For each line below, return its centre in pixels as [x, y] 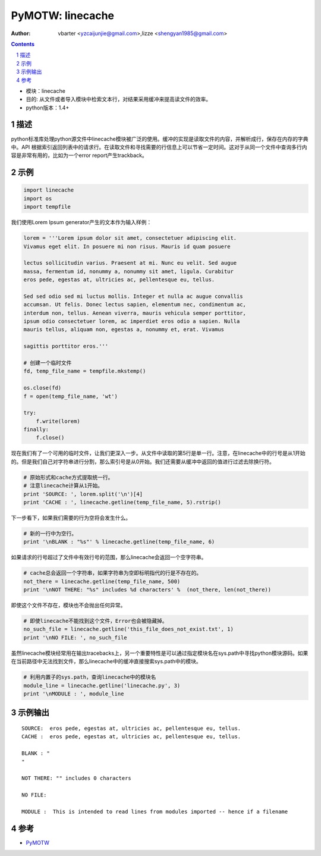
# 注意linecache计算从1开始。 [63, 486]
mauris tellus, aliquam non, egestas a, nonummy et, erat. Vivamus [124, 330]
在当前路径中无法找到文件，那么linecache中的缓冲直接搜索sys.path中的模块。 [106, 661]
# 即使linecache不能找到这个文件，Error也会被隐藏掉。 [95, 621]
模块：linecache [45, 91]
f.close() [50, 438]
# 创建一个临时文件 [48, 363]
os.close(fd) [43, 388]
